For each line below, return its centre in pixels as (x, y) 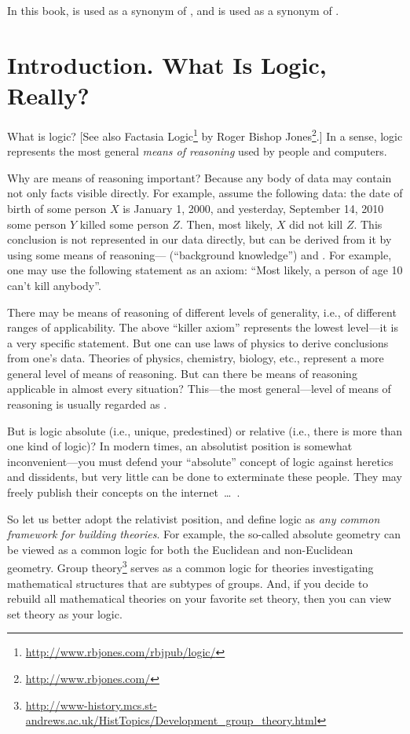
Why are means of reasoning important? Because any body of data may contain (200, 177)
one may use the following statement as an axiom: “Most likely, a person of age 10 (205, 270)
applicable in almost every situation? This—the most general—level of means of (199, 389)
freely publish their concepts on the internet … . (124, 492)
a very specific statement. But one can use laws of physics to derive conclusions (198, 342)
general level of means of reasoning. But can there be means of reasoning (182, 373)
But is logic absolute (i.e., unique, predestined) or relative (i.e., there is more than (205, 430)
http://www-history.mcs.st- (91, 705)
